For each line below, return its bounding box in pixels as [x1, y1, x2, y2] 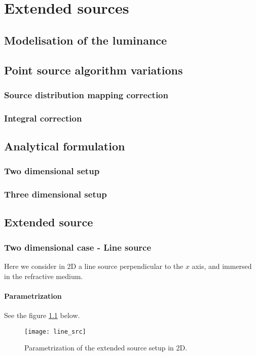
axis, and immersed [192, 261, 252, 271]
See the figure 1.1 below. [4, 310, 80, 321]
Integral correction [4, 111, 82, 124]
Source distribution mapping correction [4, 88, 168, 101]
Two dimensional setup [4, 165, 100, 177]
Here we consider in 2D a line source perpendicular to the [4, 261, 184, 271]
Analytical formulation [4, 138, 125, 154]
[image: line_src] [24, 328, 86, 335]
